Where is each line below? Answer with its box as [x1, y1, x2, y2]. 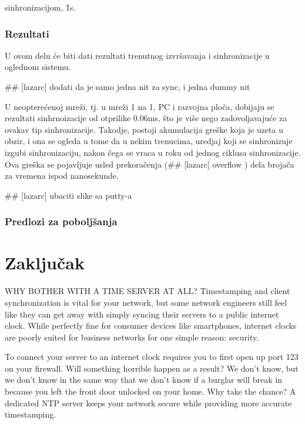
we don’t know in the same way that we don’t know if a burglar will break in [5, 373, 282, 386]
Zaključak [5, 251, 85, 275]
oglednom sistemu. [5, 61, 71, 73]
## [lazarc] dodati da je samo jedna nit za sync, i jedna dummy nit [5, 81, 250, 92]
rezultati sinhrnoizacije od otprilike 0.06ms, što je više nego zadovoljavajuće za [5, 112, 287, 124]
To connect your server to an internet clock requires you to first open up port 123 [5, 350, 299, 363]
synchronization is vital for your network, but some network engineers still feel [5, 296, 287, 308]
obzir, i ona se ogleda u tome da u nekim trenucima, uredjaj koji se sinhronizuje [5, 135, 293, 147]
